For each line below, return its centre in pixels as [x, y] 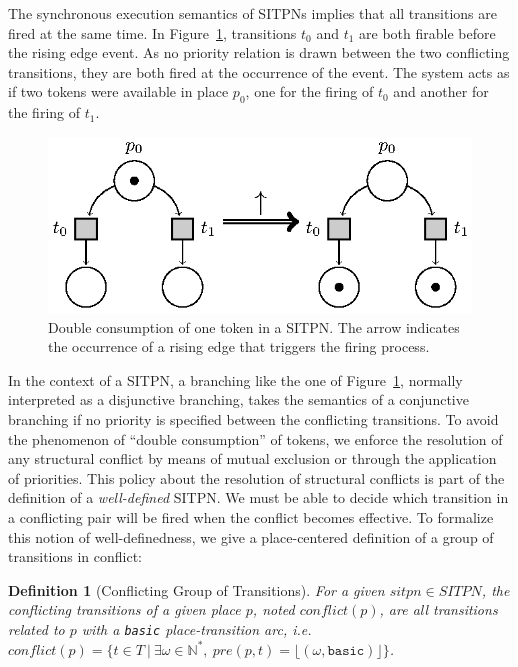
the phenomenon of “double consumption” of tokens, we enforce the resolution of [255, 438]
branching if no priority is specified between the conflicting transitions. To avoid [253, 419]
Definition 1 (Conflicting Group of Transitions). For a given [196, 589]
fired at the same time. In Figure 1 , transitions [152, 32]
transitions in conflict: [75, 556]
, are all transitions [438, 609]
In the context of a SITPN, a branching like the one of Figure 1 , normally [235, 379]
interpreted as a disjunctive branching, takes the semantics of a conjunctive [238, 399]
